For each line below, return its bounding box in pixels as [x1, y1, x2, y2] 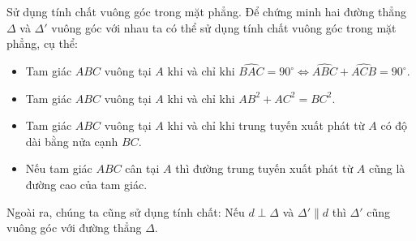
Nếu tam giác [25, 160, 92, 177]
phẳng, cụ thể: [6, 35, 78, 52]
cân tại [125, 160, 160, 177]
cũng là [369, 160, 405, 177]
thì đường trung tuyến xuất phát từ [175, 160, 354, 177]
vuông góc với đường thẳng [6, 219, 142, 236]
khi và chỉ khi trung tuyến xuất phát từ [167, 117, 365, 134]
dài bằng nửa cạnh [25, 132, 118, 149]
